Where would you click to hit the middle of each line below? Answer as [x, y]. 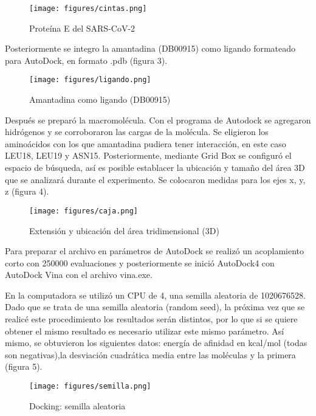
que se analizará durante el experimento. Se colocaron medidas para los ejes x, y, [155, 179]
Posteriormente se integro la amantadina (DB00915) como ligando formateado [150, 48]
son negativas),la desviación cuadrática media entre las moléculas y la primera [150, 354]
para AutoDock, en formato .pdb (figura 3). [86, 60]
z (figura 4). [27, 191]
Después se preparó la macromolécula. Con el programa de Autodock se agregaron [158, 120]
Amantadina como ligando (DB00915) [100, 99]
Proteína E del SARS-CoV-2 [82, 28]
